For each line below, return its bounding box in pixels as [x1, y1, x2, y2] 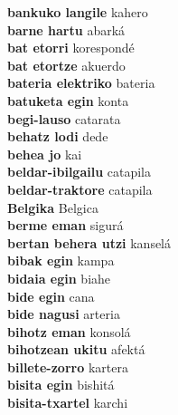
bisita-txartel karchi [7, 393, 128, 412]
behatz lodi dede [7, 127, 108, 146]
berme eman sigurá [7, 216, 124, 235]
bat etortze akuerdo [7, 55, 126, 74]
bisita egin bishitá [7, 375, 115, 394]
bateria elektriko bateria [7, 73, 155, 92]
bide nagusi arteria [7, 304, 120, 323]
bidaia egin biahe [7, 268, 111, 287]
